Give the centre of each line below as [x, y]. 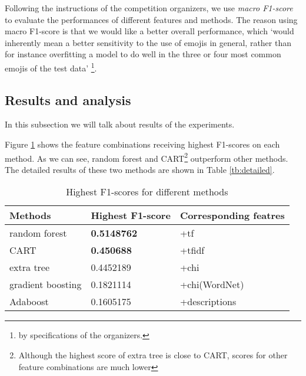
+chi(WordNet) [212, 285]
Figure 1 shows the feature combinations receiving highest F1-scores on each [142, 144]
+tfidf [192, 250]
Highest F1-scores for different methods [147, 192]
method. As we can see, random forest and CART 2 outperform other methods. [147, 157]
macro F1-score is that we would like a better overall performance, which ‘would [149, 31]
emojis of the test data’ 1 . [51, 67]
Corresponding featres [232, 215]
